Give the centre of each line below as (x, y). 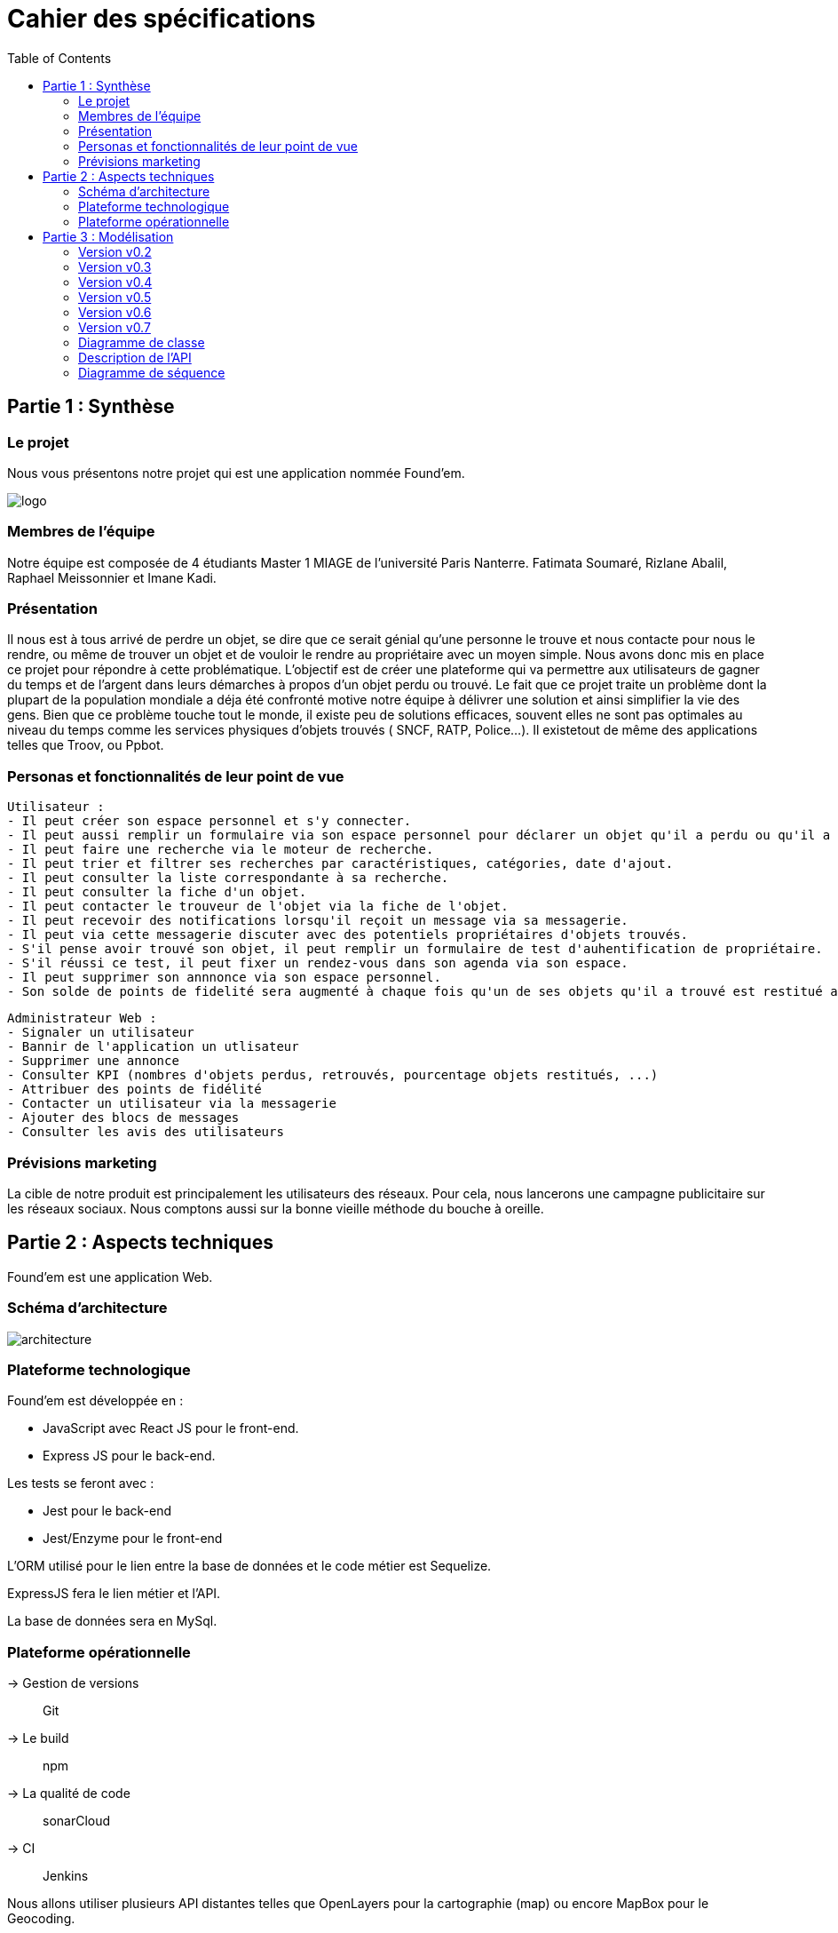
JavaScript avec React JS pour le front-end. (171, 1428)
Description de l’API (135, 357)
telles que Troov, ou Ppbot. (86, 745)
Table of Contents (59, 58)
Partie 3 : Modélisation (108, 236)
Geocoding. (41, 1919)
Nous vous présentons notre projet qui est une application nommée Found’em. (236, 473)
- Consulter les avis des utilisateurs (146, 1132)
